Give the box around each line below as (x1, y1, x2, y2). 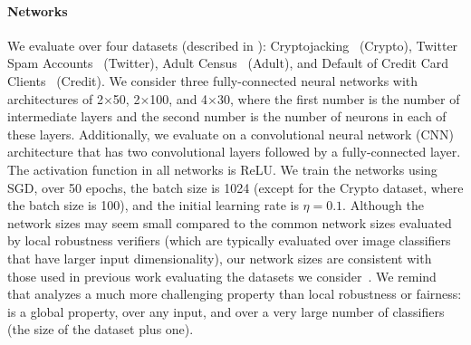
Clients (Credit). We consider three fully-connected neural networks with (7, 71, 418, 90)
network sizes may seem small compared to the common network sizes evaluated (7, 213, 452, 232)
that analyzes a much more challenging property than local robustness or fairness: (7, 284, 462, 303)
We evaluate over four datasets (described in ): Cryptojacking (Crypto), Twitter (7, 35, 458, 54)
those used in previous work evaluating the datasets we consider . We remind (7, 266, 437, 285)
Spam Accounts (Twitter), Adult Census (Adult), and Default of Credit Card (7, 53, 449, 72)
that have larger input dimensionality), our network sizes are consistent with (7, 248, 432, 267)
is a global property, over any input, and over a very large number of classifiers (7, 302, 445, 321)
